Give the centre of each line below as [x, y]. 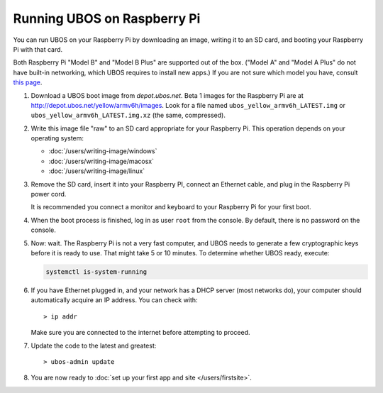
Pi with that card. [38, 49]
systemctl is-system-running [96, 272]
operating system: [57, 138]
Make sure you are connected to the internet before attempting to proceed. [141, 333]
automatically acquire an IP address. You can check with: [114, 300]
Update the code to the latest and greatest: [94, 345]
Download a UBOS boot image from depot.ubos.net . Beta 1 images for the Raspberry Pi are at [167, 95]
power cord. [49, 194]
